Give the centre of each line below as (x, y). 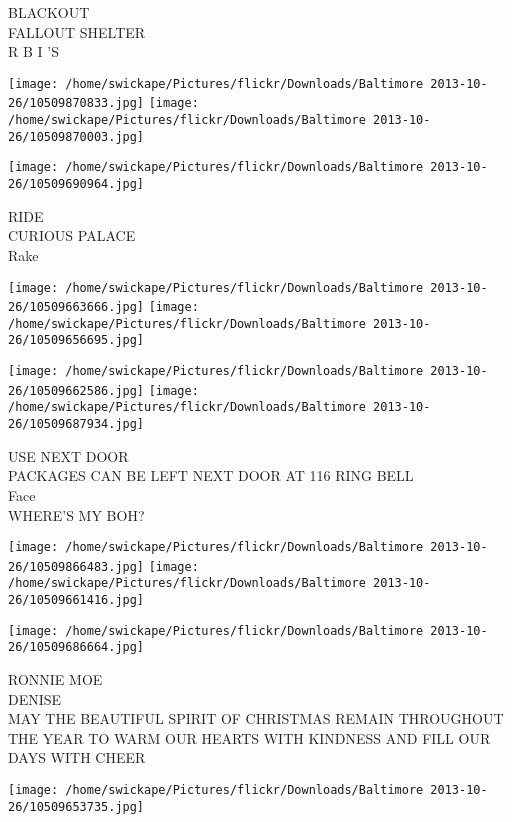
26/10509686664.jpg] (76, 647)
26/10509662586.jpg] (76, 390)
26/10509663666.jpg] (76, 307)
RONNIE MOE (55, 679)
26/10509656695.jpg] (76, 340)
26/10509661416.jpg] (76, 600)
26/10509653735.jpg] (76, 806)
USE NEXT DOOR (68, 455)
